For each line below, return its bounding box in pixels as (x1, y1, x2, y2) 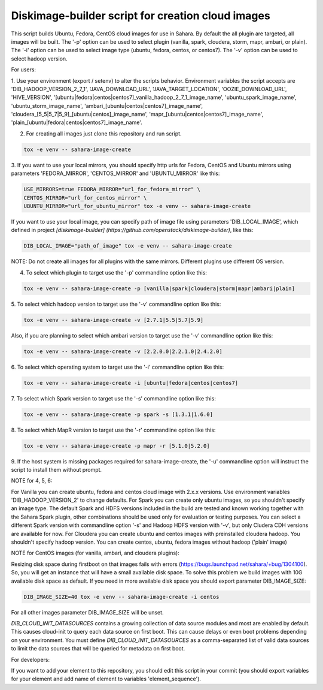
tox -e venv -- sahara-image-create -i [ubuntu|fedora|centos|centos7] (23, 379, 239, 386)
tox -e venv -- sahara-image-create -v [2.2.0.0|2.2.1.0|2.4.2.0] (23, 348, 223, 355)
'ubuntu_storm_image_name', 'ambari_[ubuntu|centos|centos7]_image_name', (11, 102, 203, 109)
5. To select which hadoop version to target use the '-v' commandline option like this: (11, 300, 221, 308)
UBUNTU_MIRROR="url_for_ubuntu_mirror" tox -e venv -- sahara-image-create (23, 203, 251, 209)
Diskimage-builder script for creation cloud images (11, 9, 270, 22)
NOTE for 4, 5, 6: (11, 477, 53, 484)
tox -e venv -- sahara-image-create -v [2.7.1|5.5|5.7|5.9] (23, 317, 204, 323)
